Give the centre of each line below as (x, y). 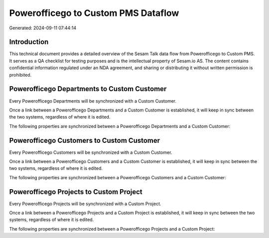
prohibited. (20, 75)
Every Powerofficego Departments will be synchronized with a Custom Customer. (93, 101)
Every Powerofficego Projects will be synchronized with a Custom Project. (85, 204)
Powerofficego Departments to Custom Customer (88, 89)
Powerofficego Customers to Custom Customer (85, 140)
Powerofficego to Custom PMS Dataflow (94, 13)
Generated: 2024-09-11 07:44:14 (43, 28)
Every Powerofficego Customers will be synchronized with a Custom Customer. (91, 152)
